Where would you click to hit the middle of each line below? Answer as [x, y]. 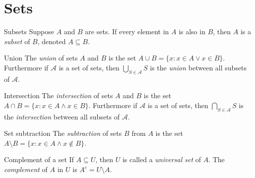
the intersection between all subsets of [62, 116]
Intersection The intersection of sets [59, 95]
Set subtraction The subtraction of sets [63, 133]
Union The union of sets [41, 58]
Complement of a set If [39, 159]
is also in [192, 31]
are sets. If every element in [127, 31]
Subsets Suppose [29, 31]
